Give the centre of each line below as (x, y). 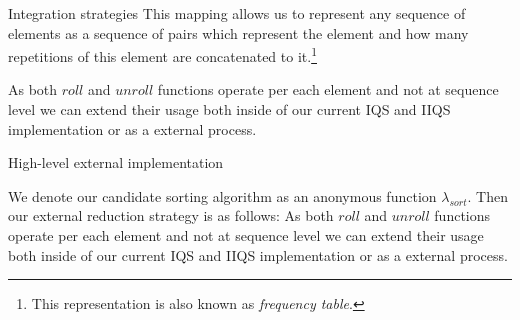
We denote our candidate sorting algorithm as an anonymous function (222, 195)
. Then (487, 195)
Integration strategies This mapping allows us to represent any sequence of (237, 13)
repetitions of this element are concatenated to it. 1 (162, 54)
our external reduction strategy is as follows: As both (171, 215)
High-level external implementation (116, 162)
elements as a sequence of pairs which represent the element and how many (238, 32)
